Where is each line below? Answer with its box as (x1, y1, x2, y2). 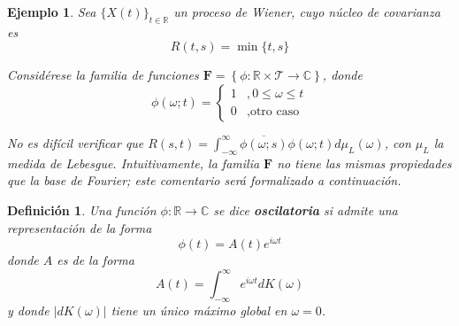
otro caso (249, 105, 300, 118)
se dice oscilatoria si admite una (213, 200, 398, 219)
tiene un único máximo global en (111, 301, 287, 320)
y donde (7, 301, 50, 320)
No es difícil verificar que (7, 133, 144, 151)
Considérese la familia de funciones (7, 66, 199, 84)
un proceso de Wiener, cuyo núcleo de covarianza (173, 3, 440, 20)
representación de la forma (7, 218, 152, 237)
